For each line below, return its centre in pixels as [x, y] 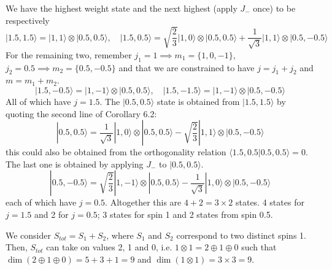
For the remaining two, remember [69, 54]
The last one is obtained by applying [75, 164]
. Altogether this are [143, 202]
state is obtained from [198, 101]
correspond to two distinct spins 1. [241, 235]
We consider [29, 235]
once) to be [274, 8]
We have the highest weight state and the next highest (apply [122, 8]
